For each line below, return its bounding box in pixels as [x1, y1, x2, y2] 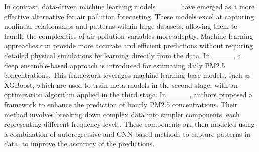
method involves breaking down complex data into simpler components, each [4, 109, 240, 119]
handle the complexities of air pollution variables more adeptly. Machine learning [4, 30, 253, 41]
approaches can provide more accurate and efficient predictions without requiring [4, 40, 253, 51]
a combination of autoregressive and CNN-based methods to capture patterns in [4, 128, 250, 139]
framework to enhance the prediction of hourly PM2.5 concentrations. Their [4, 99, 238, 109]
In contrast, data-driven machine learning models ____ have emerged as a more [4, 1, 255, 11]
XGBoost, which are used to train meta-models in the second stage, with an [4, 79, 238, 90]
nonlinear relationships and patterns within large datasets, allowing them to [4, 21, 238, 31]
